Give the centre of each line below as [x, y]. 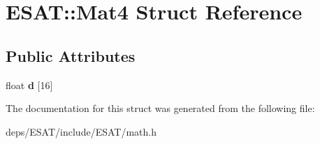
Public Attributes [71, 55]
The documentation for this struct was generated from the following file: [160, 108]
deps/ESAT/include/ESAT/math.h [81, 131]
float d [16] [29, 85]
